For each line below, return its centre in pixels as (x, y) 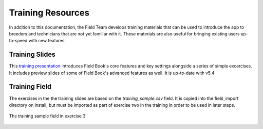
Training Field (30, 87)
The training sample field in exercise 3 (47, 116)
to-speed (18, 41)
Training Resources (49, 13)
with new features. (47, 41)
